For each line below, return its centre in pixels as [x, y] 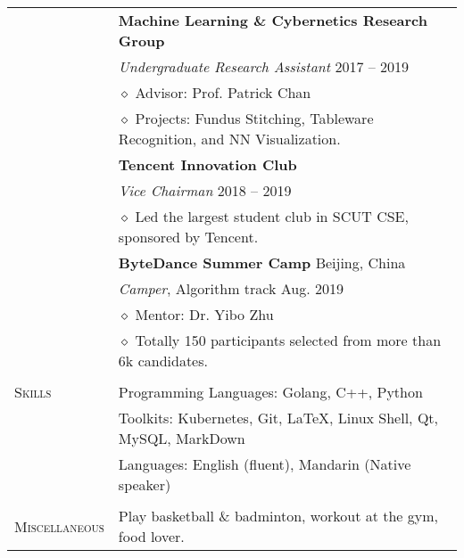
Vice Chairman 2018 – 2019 [205, 190]
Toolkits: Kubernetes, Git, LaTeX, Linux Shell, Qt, [278, 418]
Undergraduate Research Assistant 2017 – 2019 [264, 66]
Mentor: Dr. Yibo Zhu [204, 314]
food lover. [151, 536]
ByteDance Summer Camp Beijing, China [262, 263]
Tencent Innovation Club [207, 164]
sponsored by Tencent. [188, 237]
